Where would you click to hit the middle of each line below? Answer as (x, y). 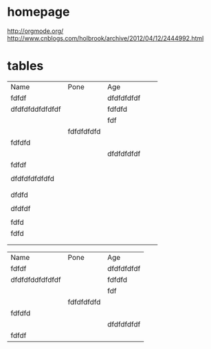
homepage (38, 12)
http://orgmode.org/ (35, 31)
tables (25, 66)
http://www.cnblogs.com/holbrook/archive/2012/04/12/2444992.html (105, 38)
